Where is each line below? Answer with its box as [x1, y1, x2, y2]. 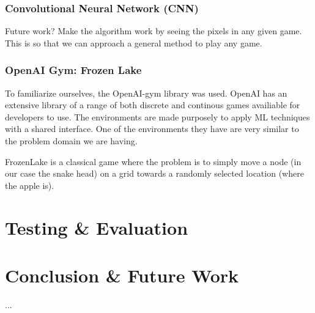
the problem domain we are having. [5, 134, 138, 147]
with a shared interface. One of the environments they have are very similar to [5, 122, 299, 135]
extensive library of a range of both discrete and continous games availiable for [5, 98, 300, 111]
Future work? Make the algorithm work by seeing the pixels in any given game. [5, 24, 302, 37]
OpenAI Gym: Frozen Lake [5, 62, 142, 78]
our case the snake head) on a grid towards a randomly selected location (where [5, 167, 304, 180]
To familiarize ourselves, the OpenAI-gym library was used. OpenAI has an [5, 86, 287, 99]
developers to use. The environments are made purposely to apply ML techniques [5, 110, 310, 123]
